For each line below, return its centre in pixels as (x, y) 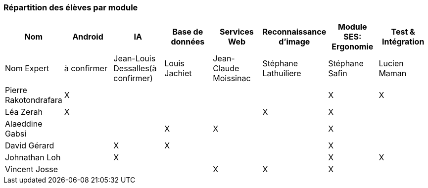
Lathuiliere (282, 73)
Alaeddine (24, 124)
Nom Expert (27, 69)
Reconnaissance (294, 32)
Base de (188, 32)
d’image (294, 42)
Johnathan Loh (33, 158)
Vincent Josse (31, 169)
